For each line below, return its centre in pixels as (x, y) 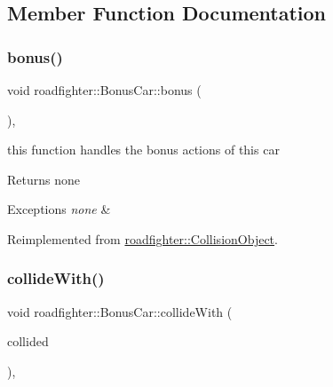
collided (28, 341)
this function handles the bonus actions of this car (143, 150)
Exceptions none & (59, 209)
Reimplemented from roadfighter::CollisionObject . (143, 238)
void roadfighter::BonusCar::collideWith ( (120, 311)
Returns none (44, 179)
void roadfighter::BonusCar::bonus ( (104, 90)
